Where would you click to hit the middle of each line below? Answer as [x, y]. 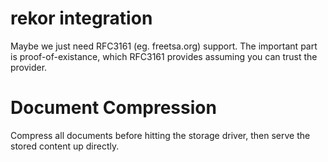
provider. [29, 67]
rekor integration [81, 18]
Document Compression [113, 108]
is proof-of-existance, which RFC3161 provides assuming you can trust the [164, 56]
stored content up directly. [65, 146]
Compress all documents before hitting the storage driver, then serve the [160, 135]
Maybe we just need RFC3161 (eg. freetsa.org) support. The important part [164, 46]
